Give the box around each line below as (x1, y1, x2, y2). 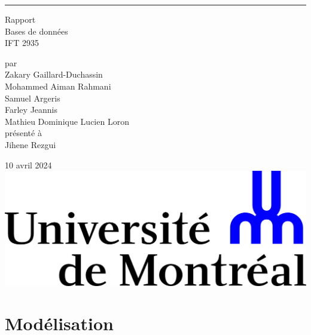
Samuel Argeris (5, 91, 60, 104)
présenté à (5, 127, 42, 139)
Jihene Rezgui (5, 138, 56, 150)
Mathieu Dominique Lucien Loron (5, 115, 129, 127)
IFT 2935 (5, 36, 39, 49)
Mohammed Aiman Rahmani (5, 79, 111, 92)
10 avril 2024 (5, 158, 52, 171)
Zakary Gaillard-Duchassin (5, 68, 103, 81)
